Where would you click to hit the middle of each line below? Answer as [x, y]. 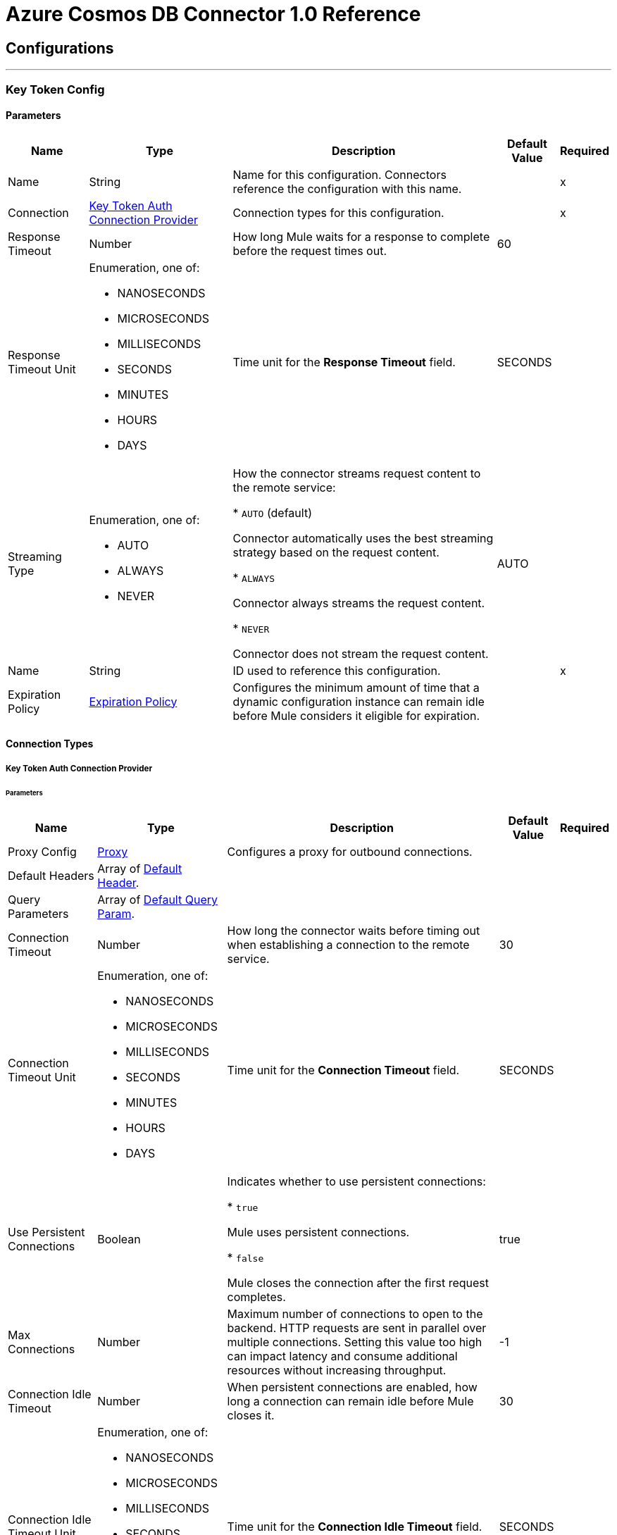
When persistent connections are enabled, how [352, 1387]
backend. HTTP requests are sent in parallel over [357, 1328]
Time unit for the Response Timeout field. [344, 362]
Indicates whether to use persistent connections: [356, 1182]
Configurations [60, 48]
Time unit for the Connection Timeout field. [343, 1070]
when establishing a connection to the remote [348, 945]
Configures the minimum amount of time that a [356, 687]
